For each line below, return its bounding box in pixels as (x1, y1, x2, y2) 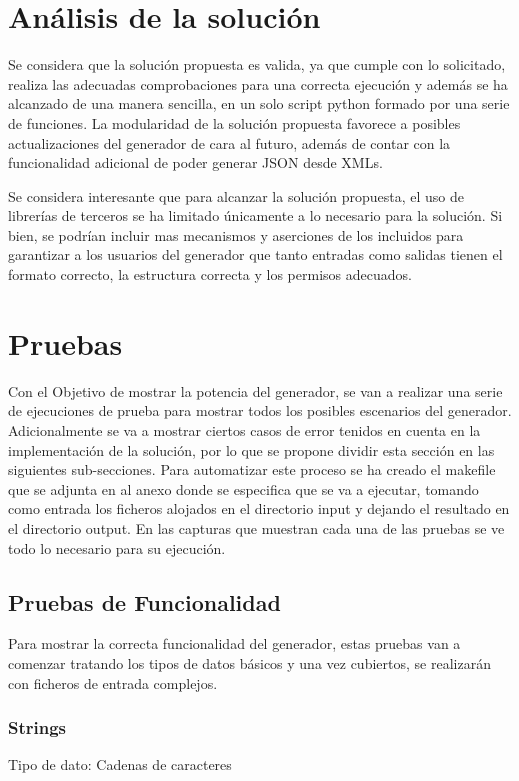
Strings (8, 715, 67, 740)
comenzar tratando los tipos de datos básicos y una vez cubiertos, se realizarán (8, 652, 491, 673)
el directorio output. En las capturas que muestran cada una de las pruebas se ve (8, 517, 505, 538)
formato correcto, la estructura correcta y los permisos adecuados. (8, 264, 412, 285)
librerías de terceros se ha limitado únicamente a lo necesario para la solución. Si (8, 205, 503, 226)
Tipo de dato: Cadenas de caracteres (8, 754, 232, 775)
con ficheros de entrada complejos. (8, 672, 218, 693)
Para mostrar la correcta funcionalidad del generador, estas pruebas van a (8, 633, 461, 654)
